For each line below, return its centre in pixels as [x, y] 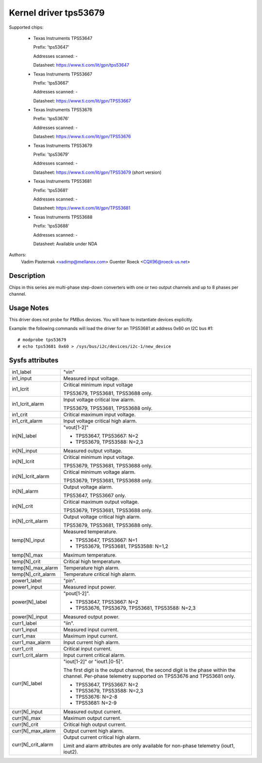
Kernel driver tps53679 [57, 13]
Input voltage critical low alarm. [99, 400]
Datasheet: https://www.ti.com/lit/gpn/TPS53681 [82, 208]
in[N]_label [24, 436]
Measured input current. [91, 629]
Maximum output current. [92, 718]
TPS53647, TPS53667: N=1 [106, 540]
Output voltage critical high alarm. [102, 517]
